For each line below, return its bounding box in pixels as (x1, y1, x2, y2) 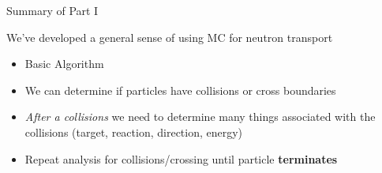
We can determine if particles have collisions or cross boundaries (24, 81, 336, 98)
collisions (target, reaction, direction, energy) (24, 123, 243, 140)
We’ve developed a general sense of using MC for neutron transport (6, 28, 333, 45)
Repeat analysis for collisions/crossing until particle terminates (24, 150, 338, 167)
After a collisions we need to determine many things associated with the (24, 108, 376, 125)
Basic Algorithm (24, 55, 104, 72)
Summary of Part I (6, 2, 99, 18)
